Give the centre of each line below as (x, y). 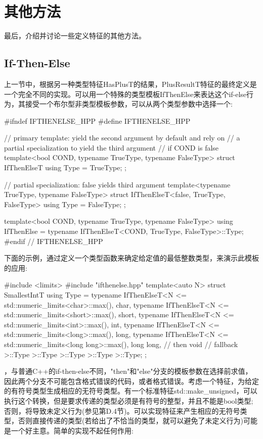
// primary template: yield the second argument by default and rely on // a (122, 138)
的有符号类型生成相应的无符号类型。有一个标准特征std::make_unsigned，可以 (131, 391)
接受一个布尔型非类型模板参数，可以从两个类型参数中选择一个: (129, 104)
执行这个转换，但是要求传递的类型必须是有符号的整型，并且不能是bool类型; (129, 400)
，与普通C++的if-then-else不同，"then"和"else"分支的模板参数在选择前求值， (128, 371)
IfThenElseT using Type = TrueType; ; (65, 167)
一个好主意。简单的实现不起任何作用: (72, 430)
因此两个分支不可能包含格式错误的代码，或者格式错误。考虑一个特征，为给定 (131, 381)
